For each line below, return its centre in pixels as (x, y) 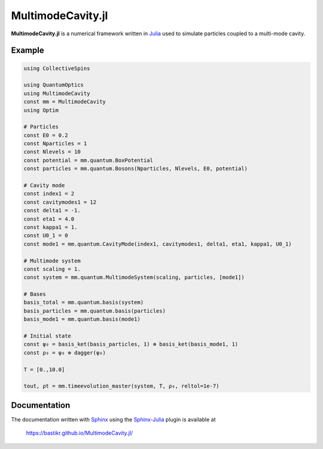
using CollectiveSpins (57, 68)
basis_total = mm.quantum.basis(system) (83, 303)
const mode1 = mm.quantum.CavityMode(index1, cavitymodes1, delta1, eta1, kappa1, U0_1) (158, 244)
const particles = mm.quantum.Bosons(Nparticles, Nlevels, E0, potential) (136, 169)
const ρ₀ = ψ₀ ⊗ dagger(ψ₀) (65, 352)
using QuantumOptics (54, 85)
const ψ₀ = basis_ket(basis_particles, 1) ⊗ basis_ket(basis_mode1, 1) (131, 344)
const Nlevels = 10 (52, 152)
